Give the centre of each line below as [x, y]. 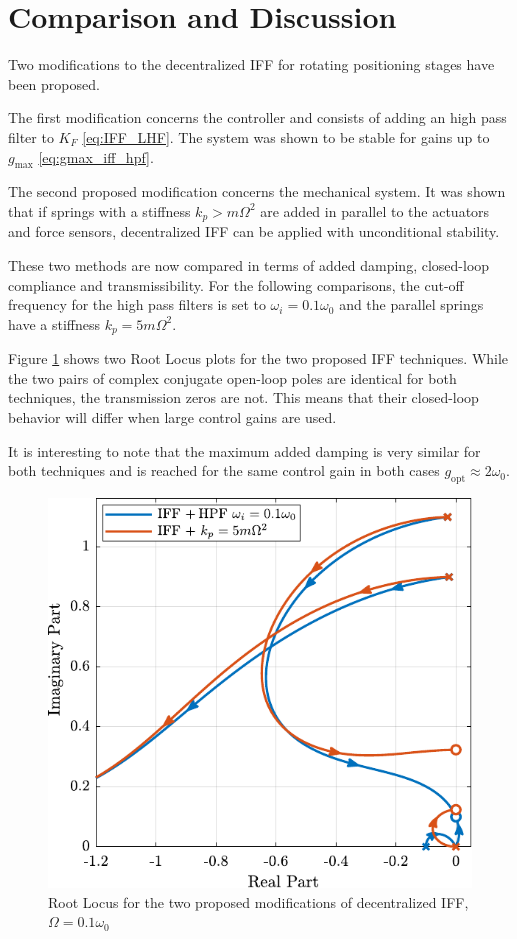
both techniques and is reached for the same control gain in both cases [224, 470]
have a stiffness [54, 323]
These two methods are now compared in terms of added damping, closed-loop [249, 264]
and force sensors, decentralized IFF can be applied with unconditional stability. [254, 231]
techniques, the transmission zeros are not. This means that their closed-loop [243, 397]
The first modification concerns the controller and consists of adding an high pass [257, 117]
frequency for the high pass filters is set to [137, 304]
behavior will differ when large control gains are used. [172, 416]
